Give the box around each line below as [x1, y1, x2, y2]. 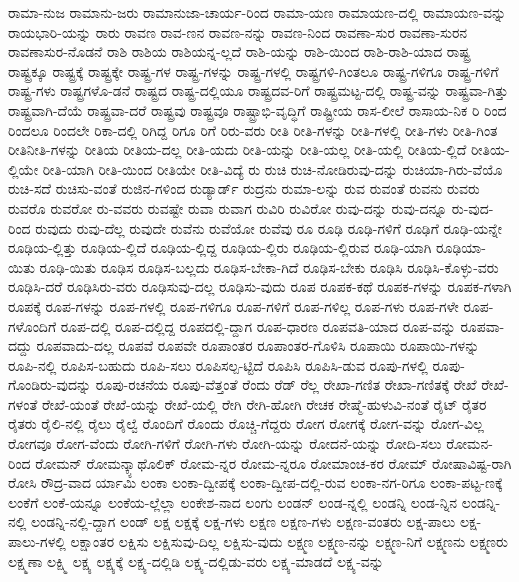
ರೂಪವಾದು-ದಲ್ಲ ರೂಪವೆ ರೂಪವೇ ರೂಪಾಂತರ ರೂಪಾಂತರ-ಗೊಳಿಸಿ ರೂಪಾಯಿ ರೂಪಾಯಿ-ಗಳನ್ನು [36, 335, 480, 356]
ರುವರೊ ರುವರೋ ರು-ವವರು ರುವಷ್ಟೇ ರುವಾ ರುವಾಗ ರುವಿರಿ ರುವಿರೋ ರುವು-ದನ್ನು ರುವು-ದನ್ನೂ [8, 197, 448, 218]
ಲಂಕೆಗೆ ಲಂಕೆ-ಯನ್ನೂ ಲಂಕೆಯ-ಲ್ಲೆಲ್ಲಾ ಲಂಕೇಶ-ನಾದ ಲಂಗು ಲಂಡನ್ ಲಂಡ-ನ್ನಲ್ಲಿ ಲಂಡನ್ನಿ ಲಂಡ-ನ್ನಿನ [8, 491, 458, 512]
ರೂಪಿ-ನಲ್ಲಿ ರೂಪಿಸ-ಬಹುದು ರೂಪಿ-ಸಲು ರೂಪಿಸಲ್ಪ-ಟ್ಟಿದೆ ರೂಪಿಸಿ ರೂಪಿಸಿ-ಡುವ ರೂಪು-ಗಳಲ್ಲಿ [8, 354, 428, 375]
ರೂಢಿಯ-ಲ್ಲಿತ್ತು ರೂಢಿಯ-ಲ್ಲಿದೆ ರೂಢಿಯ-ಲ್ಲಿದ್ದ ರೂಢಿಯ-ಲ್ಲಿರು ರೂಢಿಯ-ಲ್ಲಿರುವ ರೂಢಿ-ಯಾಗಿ [8, 237, 432, 258]
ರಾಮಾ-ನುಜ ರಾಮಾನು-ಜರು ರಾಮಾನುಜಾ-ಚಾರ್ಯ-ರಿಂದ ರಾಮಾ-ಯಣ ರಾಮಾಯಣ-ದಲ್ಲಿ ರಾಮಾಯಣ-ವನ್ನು [8, 2, 507, 22]
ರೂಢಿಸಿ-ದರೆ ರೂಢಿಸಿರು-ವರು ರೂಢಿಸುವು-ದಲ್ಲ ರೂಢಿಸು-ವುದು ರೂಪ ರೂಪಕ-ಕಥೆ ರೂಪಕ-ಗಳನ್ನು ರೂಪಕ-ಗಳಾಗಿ [8, 276, 512, 297]
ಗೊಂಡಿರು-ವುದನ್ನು [8, 374, 92, 395]
